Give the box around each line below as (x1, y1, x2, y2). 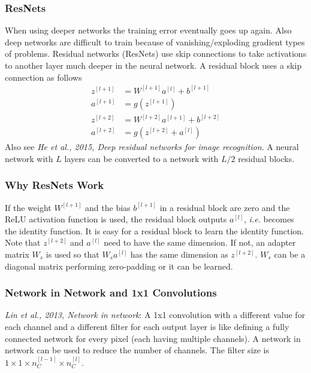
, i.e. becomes (244, 213, 294, 225)
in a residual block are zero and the (159, 201, 290, 213)
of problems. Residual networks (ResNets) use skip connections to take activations (5, 47, 307, 60)
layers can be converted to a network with (64, 152, 219, 164)
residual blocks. (238, 152, 295, 164)
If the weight (5, 201, 52, 213)
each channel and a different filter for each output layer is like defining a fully (5, 320, 289, 332)
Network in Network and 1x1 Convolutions (5, 285, 217, 300)
